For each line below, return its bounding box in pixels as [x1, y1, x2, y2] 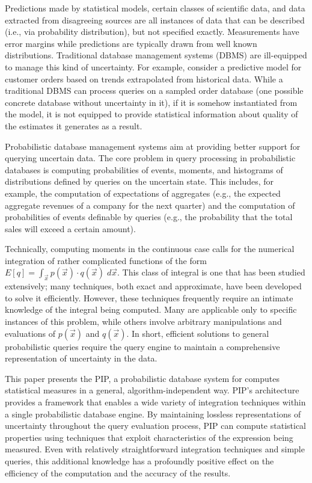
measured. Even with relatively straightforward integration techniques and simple [5, 443, 305, 455]
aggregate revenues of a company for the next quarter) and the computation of [5, 198, 295, 211]
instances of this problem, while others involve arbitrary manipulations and [5, 315, 282, 328]
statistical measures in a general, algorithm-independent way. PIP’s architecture [5, 384, 299, 396]
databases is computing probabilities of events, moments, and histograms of [5, 163, 283, 176]
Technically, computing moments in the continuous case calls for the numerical [5, 242, 295, 255]
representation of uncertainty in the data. [5, 352, 158, 365]
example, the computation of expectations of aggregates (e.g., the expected [5, 186, 281, 199]
